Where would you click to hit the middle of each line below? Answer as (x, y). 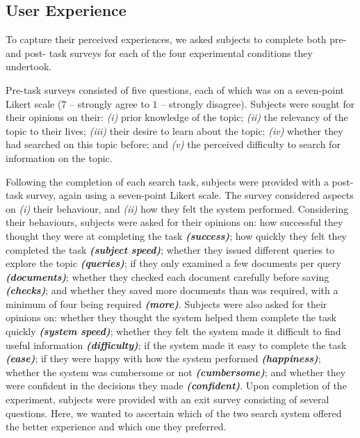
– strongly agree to (109, 103)
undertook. (29, 66)
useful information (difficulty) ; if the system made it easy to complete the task (176, 344)
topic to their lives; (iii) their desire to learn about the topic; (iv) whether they (174, 130)
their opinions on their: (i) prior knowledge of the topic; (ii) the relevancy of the (177, 117)
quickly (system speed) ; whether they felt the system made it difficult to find (173, 331)
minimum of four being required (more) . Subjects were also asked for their (166, 303)
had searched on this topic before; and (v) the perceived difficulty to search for (173, 144)
